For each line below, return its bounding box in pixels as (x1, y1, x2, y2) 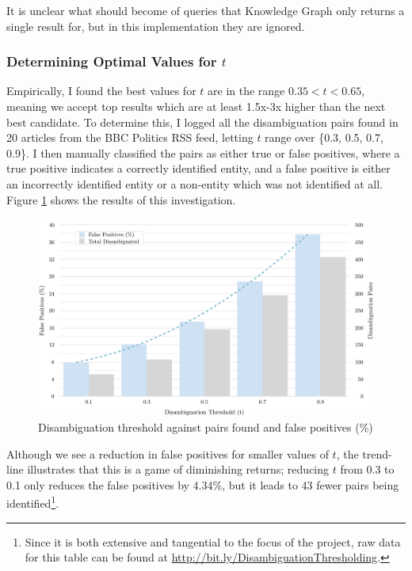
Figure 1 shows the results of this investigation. (6, 191, 236, 207)
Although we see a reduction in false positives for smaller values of (6, 445, 329, 462)
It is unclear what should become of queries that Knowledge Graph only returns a (6, 2, 405, 18)
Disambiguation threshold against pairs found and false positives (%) (38, 419, 373, 436)
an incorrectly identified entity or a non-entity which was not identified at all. (6, 175, 383, 192)
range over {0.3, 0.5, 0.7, (265, 129, 383, 146)
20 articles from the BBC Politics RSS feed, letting (6, 129, 254, 146)
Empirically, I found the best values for (6, 82, 196, 99)
